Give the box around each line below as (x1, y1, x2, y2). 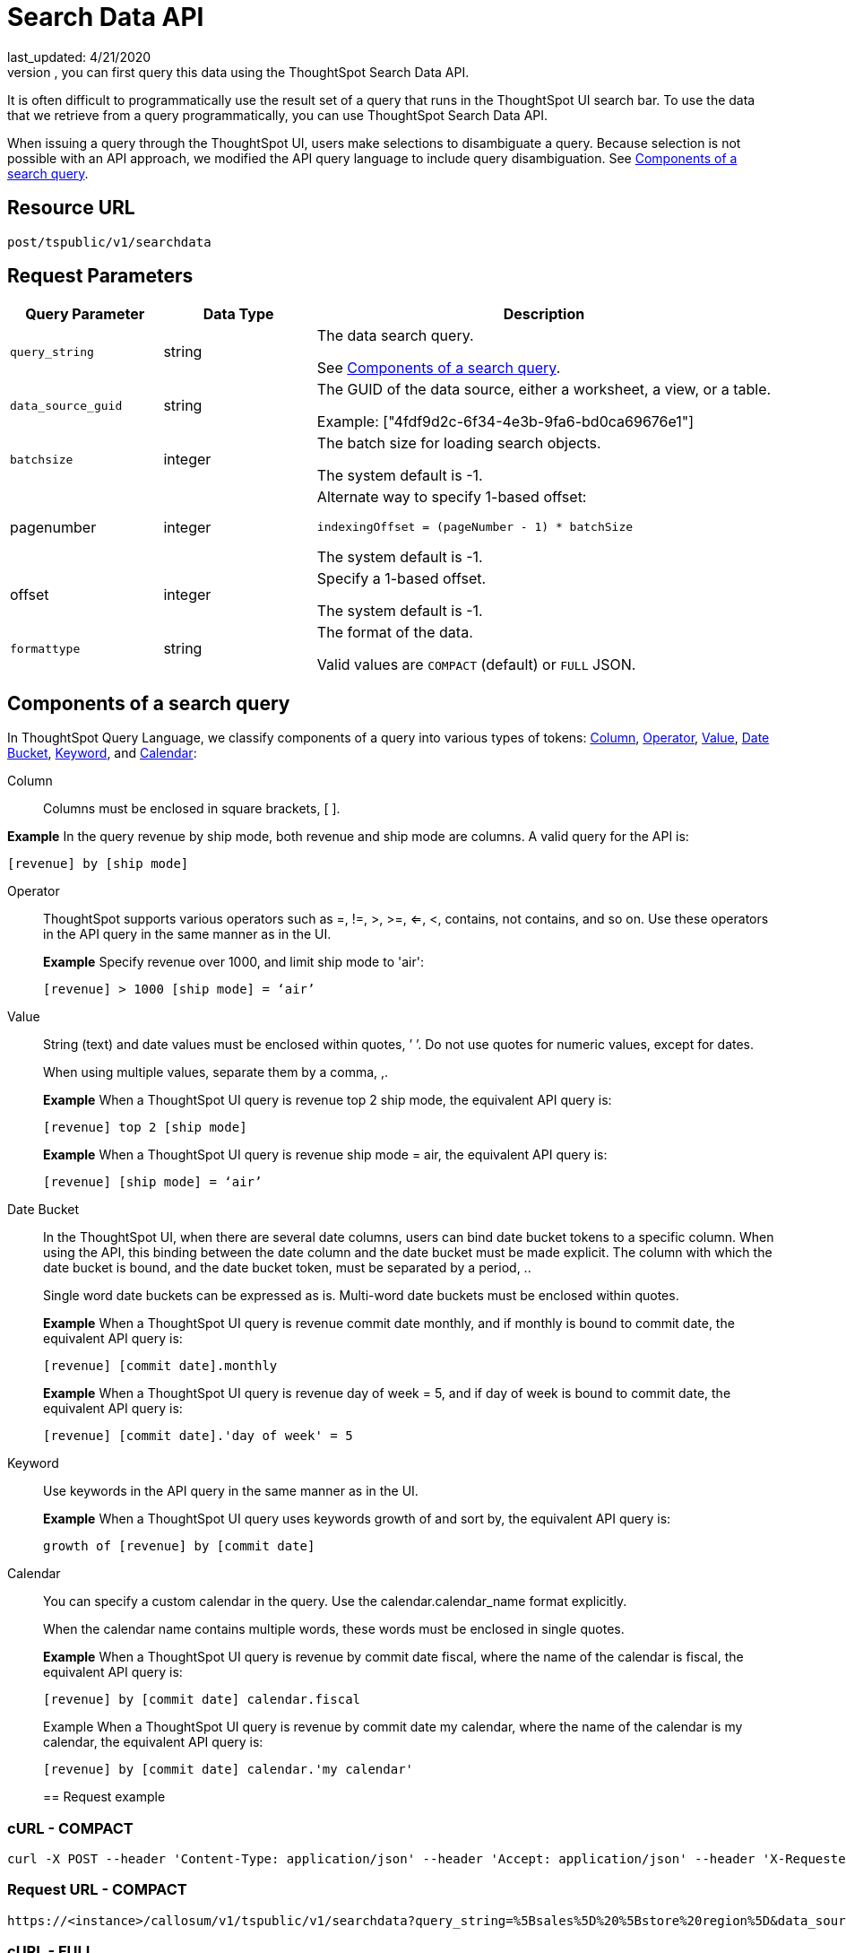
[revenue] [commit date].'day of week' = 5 (43, 1428, 353, 1444)
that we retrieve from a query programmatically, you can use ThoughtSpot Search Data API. (7, 107, 548, 123)
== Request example (43, 1789, 166, 1805)
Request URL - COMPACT (7, 1880, 187, 1899)
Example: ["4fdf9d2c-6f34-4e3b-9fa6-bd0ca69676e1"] (316, 412, 695, 431)
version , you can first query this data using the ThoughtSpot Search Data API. (7, 64, 470, 80)
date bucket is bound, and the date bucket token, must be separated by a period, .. (43, 1260, 531, 1276)
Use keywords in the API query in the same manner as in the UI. (43, 1483, 419, 1499)
